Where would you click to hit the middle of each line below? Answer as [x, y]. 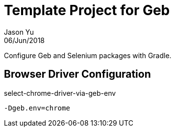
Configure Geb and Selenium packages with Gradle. [88, 55]
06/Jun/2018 [24, 40]
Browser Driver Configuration [77, 74]
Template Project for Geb [87, 10]
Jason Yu [19, 32]
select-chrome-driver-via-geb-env [60, 93]
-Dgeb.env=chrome [37, 108]
